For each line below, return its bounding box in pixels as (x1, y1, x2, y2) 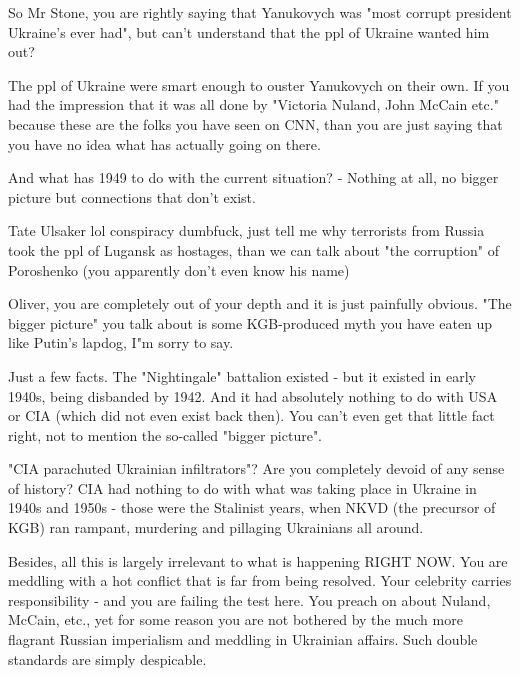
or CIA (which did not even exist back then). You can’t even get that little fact (8, 405, 495, 426)
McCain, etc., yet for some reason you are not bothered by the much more (8, 609, 463, 630)
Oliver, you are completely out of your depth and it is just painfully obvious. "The (8, 293, 512, 314)
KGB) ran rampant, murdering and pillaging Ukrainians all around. (8, 517, 424, 538)
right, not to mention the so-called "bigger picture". (8, 424, 323, 445)
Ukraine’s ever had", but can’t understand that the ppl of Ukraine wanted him (8, 21, 490, 42)
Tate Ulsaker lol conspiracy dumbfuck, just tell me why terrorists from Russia (8, 220, 485, 241)
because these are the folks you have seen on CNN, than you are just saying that (8, 113, 503, 134)
